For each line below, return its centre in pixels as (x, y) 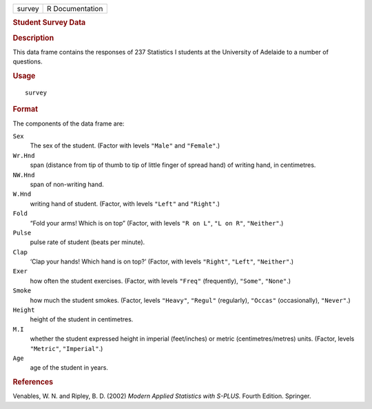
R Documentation (75, 9)
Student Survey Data (49, 23)
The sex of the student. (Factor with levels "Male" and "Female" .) (125, 146)
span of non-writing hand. (67, 184)
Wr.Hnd (24, 156)
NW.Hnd (24, 175)
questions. (28, 61)
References (33, 382)
